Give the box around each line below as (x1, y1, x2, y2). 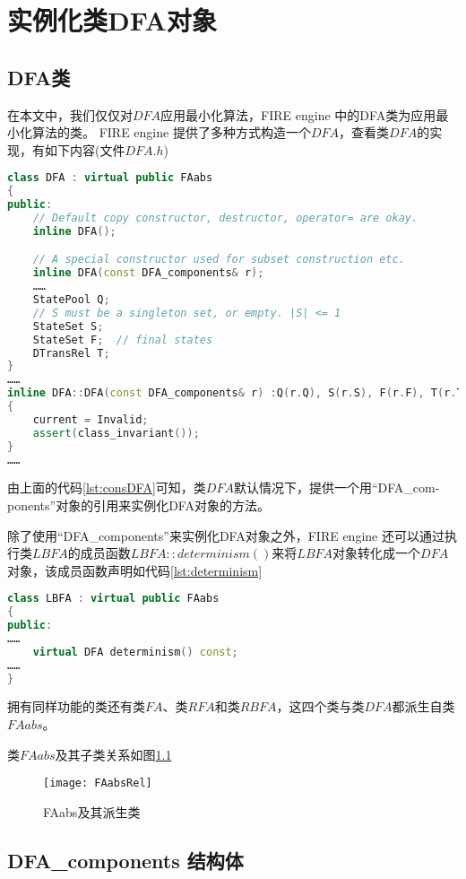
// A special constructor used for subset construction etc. (32, 253, 405, 266)
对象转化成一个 (332, 544, 421, 562)
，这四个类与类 (276, 697, 365, 716)
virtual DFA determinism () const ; (32, 645, 238, 658)
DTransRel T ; (32, 346, 110, 360)
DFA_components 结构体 (7, 846, 244, 874)
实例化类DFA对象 (7, 2, 217, 39)
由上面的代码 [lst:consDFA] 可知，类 (7, 478, 206, 497)
